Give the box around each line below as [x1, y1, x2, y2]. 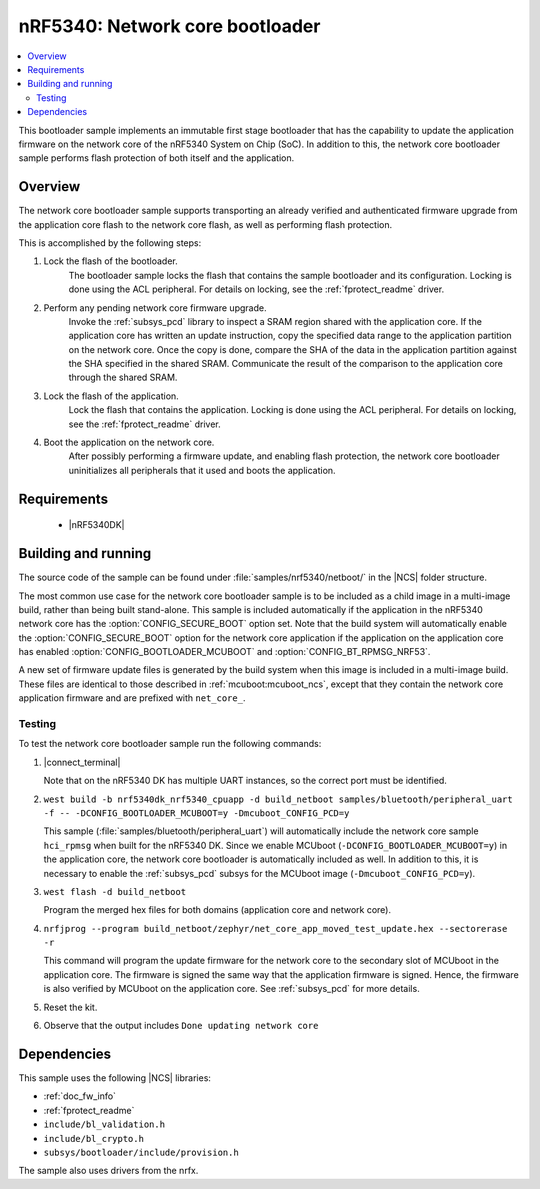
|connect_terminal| [43, 756, 121, 768]
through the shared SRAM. [68, 371, 178, 384]
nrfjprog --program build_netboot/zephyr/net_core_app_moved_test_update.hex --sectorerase [43, 923, 508, 934]
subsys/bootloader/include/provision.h [43, 1146, 239, 1158]
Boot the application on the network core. [43, 436, 215, 449]
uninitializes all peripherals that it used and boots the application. [68, 464, 336, 476]
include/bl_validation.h [43, 1119, 165, 1130]
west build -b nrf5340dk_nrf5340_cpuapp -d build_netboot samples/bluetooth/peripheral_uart [43, 793, 514, 805]
